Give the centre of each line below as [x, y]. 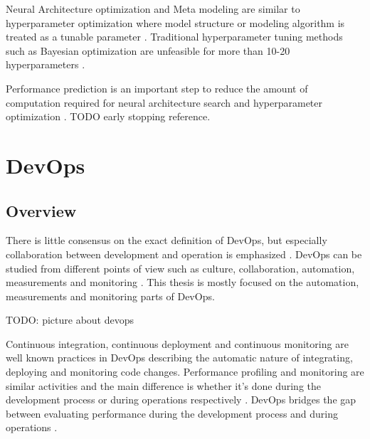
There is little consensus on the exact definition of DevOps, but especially [166, 240]
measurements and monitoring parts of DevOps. [110, 296]
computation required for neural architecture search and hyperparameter [164, 102]
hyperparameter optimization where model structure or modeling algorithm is [175, 22]
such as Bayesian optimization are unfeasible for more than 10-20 [148, 50]
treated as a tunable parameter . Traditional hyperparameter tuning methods [174, 37]
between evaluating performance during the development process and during [172, 413]
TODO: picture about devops [70, 320]
